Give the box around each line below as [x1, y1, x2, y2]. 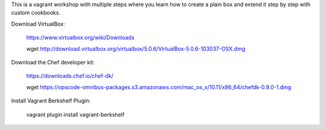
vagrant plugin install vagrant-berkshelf [26, 111, 125, 118]
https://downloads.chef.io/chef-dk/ [26, 72, 114, 79]
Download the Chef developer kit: [11, 58, 95, 66]
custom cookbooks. [11, 9, 60, 16]
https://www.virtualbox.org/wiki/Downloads [26, 34, 135, 42]
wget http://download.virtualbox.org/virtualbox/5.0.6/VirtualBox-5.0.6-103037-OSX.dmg [26, 45, 246, 52]
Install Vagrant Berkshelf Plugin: [11, 97, 91, 105]
